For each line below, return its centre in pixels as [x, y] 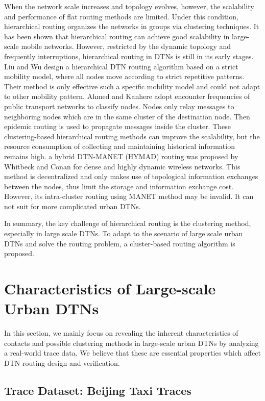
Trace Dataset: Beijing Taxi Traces [98, 390]
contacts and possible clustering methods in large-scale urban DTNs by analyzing [131, 343]
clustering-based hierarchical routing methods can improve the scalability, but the [132, 136]
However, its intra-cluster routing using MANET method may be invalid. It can [129, 196]
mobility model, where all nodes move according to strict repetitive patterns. [124, 76]
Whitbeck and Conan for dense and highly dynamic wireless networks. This [122, 166]
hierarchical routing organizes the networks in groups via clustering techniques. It [132, 26]
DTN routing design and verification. [62, 362]
